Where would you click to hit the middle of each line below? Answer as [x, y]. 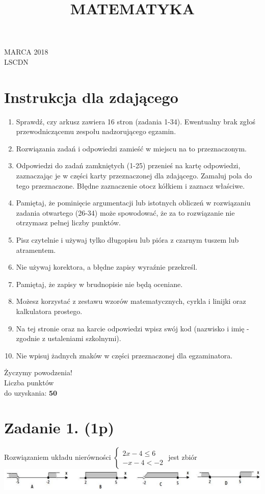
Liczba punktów [29, 382]
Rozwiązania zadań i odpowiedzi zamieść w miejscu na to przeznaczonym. [131, 148]
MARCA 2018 [26, 52]
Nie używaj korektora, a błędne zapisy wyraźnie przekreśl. [107, 267]
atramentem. [36, 250]
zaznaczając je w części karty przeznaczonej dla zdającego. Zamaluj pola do [134, 176]
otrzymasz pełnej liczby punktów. [68, 223]
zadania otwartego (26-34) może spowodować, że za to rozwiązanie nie [125, 212]
